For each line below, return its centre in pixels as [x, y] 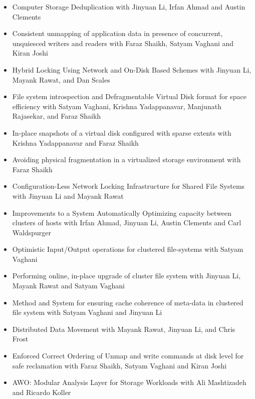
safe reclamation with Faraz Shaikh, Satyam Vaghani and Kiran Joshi [119, 365]
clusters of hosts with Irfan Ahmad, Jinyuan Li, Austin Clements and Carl [127, 223]
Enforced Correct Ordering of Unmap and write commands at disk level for [128, 356]
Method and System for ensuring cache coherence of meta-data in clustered [128, 302]
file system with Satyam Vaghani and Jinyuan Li [87, 312]
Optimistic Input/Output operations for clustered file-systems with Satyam [128, 249]
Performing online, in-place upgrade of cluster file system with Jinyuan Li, [126, 276]
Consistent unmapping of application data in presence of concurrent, [117, 33]
